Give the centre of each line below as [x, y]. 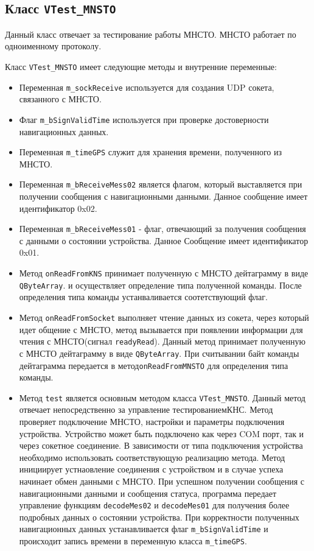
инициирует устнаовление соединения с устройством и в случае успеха [151, 469]
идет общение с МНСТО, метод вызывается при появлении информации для [161, 329]
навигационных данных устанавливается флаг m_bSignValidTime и [144, 529]
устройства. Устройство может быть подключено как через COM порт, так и [162, 433]
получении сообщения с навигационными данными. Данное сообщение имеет [163, 196]
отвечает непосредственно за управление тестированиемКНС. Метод [146, 409]
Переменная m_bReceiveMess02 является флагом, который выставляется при [161, 184]
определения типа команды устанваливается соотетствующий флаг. [143, 297]
